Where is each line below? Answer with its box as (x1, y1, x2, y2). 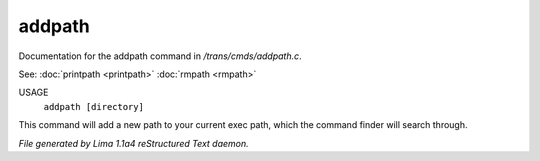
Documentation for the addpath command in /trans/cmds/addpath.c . (18, 50, 302, 62)
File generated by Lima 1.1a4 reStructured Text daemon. (18, 137, 249, 149)
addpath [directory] (43, 101, 145, 112)
